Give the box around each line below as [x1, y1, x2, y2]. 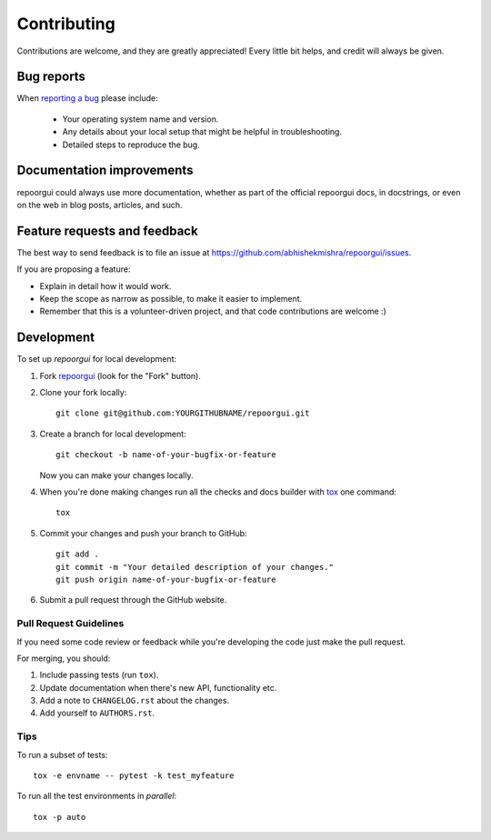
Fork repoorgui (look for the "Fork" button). [39, 370, 202, 381]
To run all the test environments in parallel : [16, 791, 177, 802]
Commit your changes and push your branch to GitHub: [39, 527, 247, 538]
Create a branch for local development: [39, 428, 186, 439]
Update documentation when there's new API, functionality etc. [39, 682, 277, 693]
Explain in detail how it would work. [39, 280, 172, 291]
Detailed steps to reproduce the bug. [62, 139, 200, 150]
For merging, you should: [16, 653, 111, 664]
